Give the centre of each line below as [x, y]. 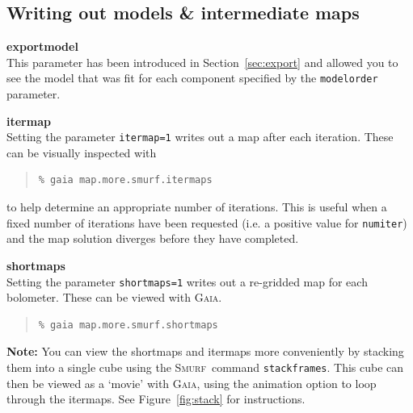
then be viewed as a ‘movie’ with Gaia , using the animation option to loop [192, 383]
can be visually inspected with [82, 152]
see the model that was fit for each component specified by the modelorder [192, 78]
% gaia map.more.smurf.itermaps [125, 180]
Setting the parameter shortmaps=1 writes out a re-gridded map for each [187, 281]
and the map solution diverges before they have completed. [153, 238]
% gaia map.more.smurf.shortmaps [128, 325]
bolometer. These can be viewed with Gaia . [114, 297]
